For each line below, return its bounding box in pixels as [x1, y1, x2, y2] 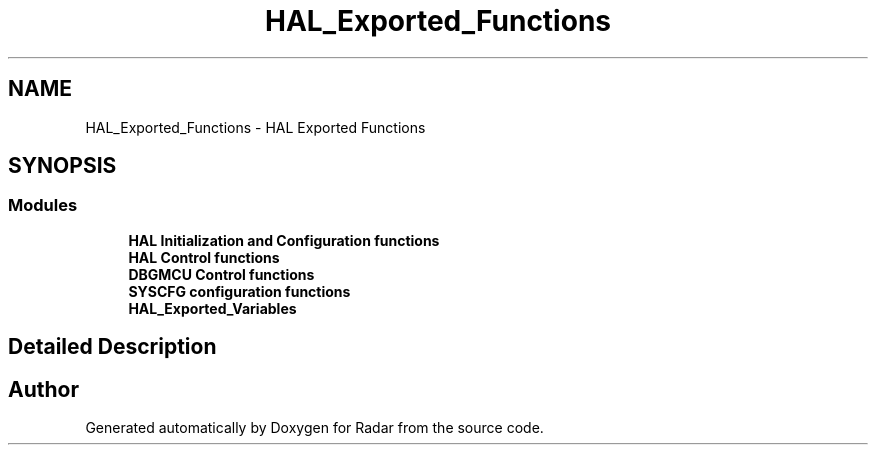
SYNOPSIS [8, 153, 117, 179]
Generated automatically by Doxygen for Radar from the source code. [85, 419, 544, 437]
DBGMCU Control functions [128, 265, 315, 283]
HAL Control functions [128, 248, 280, 266]
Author [8, 376, 79, 402]
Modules [8, 195, 78, 216]
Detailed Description [8, 334, 217, 360]
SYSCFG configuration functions [128, 282, 351, 300]
